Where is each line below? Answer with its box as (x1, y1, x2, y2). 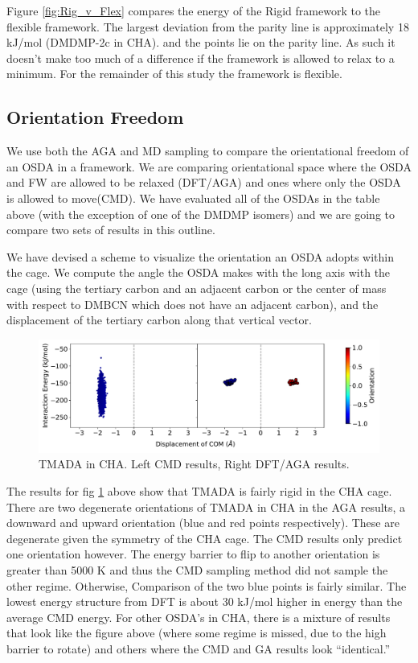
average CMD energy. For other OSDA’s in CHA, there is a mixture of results (6, 608, 391, 625)
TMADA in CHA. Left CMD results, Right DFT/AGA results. (39, 455, 350, 472)
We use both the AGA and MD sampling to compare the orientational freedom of (6, 142, 409, 159)
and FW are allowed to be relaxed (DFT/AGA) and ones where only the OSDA (6, 174, 401, 191)
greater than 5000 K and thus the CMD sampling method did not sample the (6, 562, 388, 579)
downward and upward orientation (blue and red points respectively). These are (6, 514, 400, 531)
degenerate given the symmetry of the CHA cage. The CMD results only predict (6, 529, 403, 546)
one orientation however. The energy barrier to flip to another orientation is (6, 546, 380, 562)
